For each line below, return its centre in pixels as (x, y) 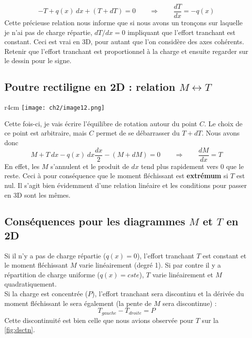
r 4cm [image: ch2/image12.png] (55, 107)
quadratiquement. (31, 284)
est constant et (225, 255)
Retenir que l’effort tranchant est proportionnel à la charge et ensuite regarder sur (126, 51)
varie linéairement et (183, 274)
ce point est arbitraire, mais (46, 133)
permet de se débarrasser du (138, 133)
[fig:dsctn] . (20, 330)
